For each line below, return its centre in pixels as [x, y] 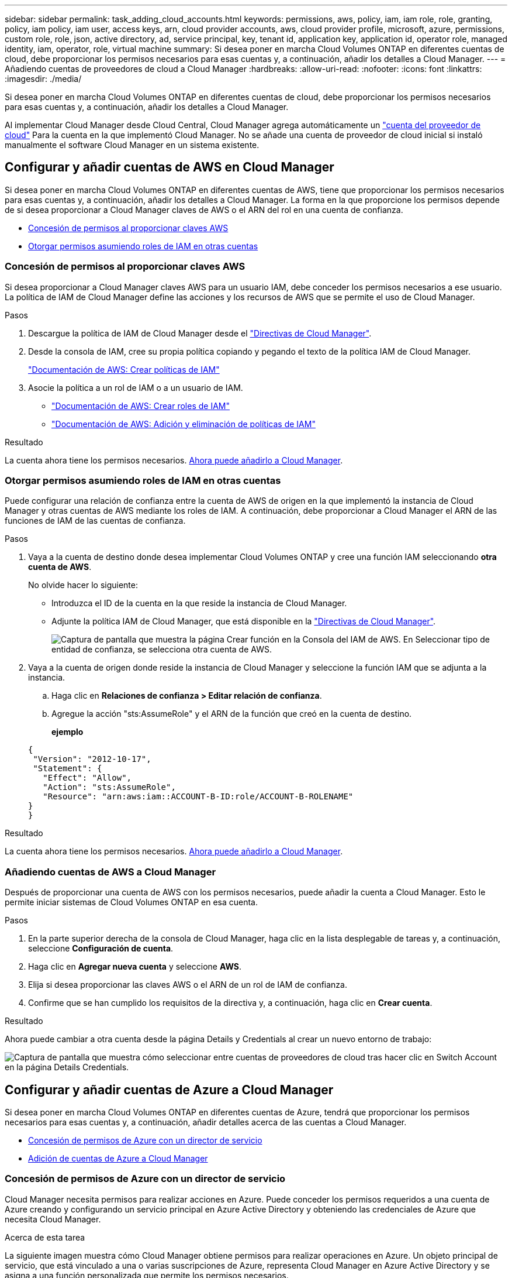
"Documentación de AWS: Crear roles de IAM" [141, 406]
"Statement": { [68, 769]
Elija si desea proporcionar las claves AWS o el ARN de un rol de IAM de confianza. [188, 985]
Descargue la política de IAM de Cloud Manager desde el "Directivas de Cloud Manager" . [200, 333]
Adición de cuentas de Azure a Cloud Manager [118, 1158]
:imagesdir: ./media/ [43, 79]
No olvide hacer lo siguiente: [83, 585]
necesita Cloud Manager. [53, 1219]
